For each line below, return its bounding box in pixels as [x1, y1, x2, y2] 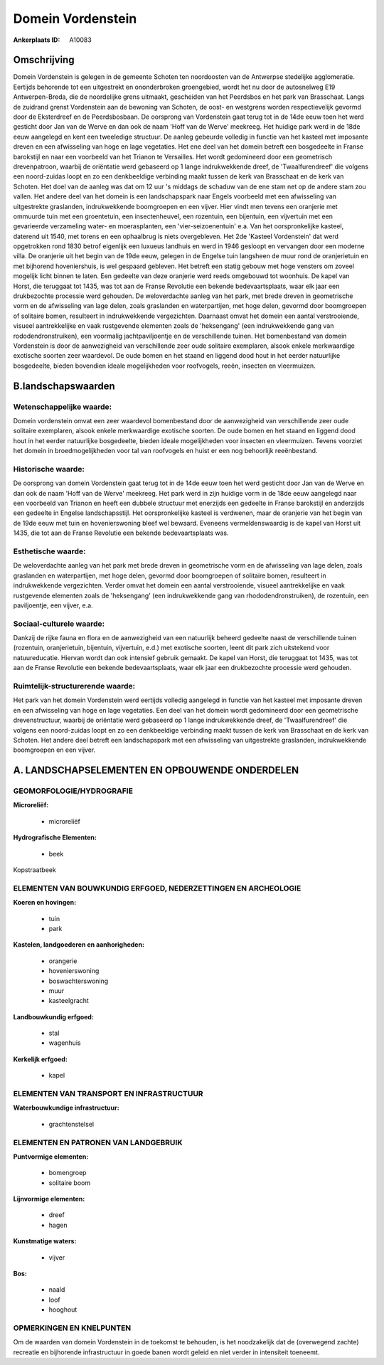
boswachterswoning [48, 977, 109, 985]
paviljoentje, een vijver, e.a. [13, 601, 93, 610]
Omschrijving [13, 54, 75, 66]
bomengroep [48, 1169, 87, 1177]
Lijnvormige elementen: [13, 1195, 85, 1204]
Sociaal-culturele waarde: [13, 619, 105, 629]
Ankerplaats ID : [13, 36, 60, 44]
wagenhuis [48, 1039, 81, 1047]
